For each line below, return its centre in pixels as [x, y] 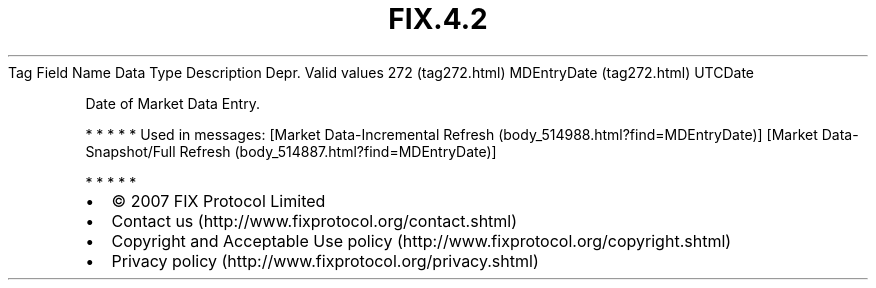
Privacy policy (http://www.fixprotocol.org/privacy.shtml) [325, 260]
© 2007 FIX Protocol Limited [218, 200]
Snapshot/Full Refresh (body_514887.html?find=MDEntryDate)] [291, 151]
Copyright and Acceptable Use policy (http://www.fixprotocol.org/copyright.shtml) [421, 240]
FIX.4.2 [438, 19]
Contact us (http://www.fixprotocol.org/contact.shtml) [314, 220]
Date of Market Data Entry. [172, 103]
